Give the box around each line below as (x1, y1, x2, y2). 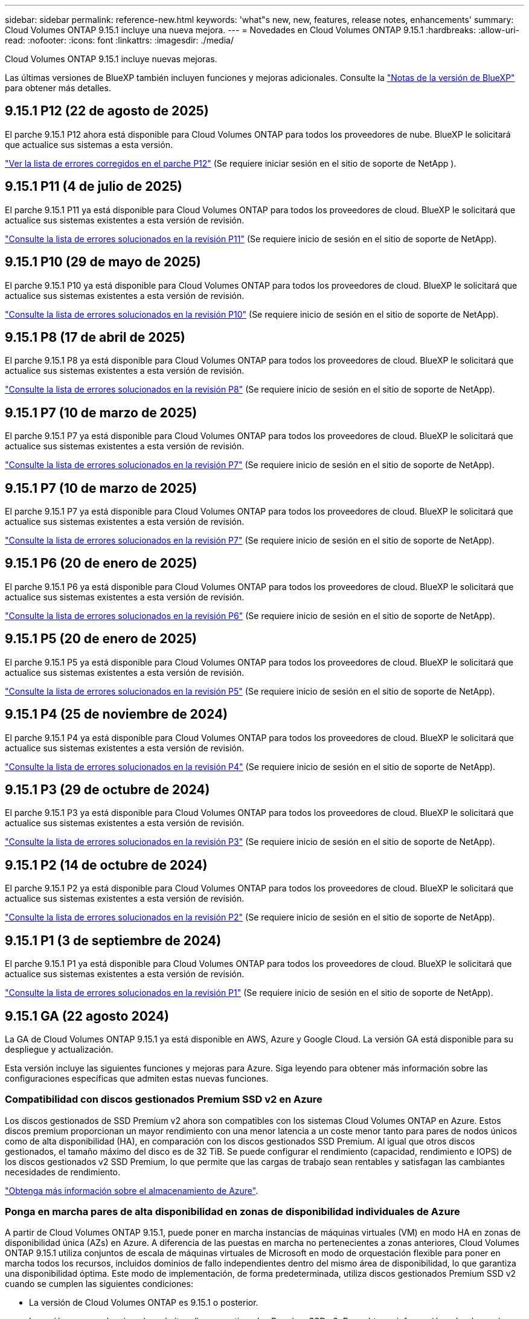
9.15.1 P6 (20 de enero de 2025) (5, 556, 197, 571)
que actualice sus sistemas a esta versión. (5, 139, 173, 150)
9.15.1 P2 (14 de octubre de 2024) (5, 857, 208, 873)
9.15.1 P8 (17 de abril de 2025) (5, 329, 185, 345)
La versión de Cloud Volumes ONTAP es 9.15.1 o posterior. (29, 1297, 258, 1308)
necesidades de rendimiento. (5, 1166, 120, 1177)
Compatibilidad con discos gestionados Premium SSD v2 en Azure (5, 1093, 322, 1106)
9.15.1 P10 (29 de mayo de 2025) (5, 254, 201, 270)
